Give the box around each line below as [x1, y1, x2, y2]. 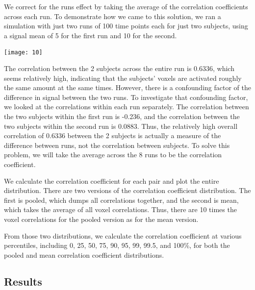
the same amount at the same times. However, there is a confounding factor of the [4, 82, 251, 93]
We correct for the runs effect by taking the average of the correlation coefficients [4, 1, 248, 11]
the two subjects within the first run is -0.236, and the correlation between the [4, 111, 240, 121]
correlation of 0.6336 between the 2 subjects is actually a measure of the [4, 130, 221, 141]
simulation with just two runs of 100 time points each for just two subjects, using [4, 21, 248, 31]
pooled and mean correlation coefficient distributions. [4, 249, 164, 260]
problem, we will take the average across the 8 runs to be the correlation [4, 149, 222, 160]
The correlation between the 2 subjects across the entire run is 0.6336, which [4, 63, 234, 73]
